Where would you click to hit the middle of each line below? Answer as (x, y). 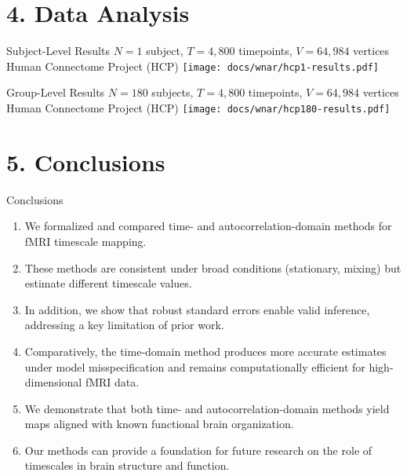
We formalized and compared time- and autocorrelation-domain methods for (208, 226)
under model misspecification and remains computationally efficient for (195, 366)
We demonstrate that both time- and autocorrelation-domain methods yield (207, 408)
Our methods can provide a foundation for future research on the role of (198, 450)
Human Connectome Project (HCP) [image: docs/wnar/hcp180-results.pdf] (198, 107)
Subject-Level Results (58, 51)
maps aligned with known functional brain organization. (159, 424)
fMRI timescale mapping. (85, 241)
